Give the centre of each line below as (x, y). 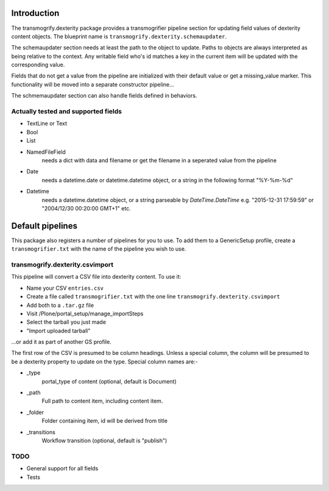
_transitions (41, 432)
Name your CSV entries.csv (65, 288)
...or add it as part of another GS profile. (62, 342)
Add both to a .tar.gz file (60, 305)
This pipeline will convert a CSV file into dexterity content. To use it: (96, 277)
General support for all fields (62, 468)
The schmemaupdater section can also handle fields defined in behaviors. (104, 96)
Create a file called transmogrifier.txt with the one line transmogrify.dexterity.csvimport (153, 296)
